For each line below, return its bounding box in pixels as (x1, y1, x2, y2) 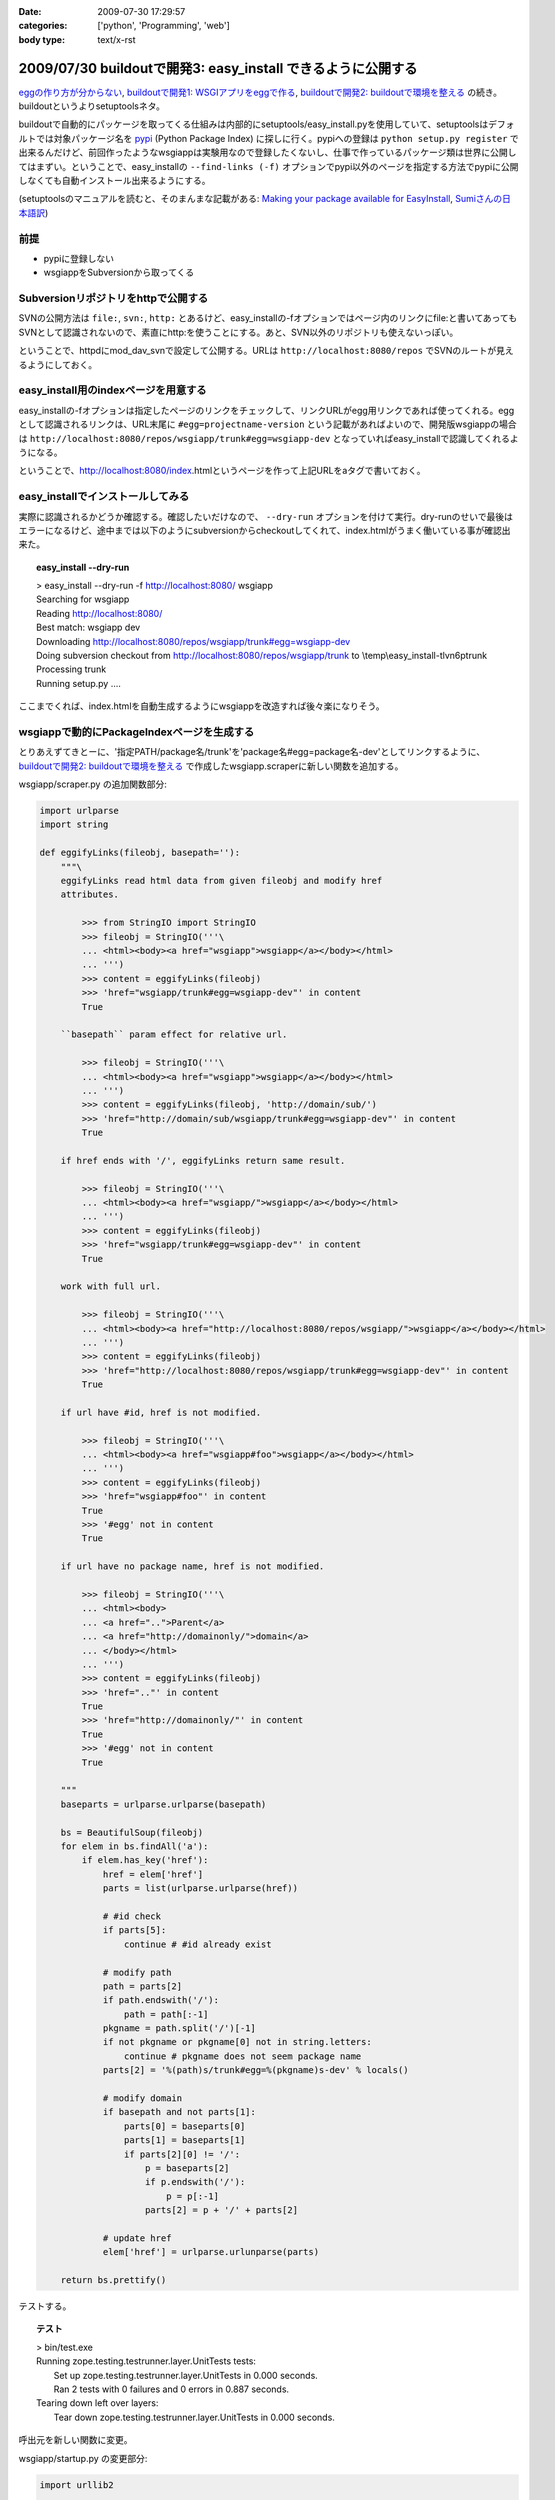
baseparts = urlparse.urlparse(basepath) (60, 1798, 267, 1810)
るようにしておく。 (18, 358, 98, 370)
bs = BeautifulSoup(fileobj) (60, 1826, 204, 1838)
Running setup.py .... (36, 677, 122, 689)
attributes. (60, 889, 120, 900)
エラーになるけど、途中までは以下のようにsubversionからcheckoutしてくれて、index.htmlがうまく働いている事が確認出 (18, 524, 511, 536)
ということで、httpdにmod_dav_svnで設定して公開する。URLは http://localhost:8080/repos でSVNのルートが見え (18, 345, 514, 357)
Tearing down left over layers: (36, 2397, 159, 2409)
